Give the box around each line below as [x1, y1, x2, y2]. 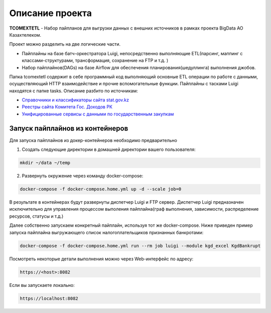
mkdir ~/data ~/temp [20, 160, 70, 166]
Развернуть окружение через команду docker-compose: [22, 173, 144, 179]
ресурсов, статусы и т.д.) [9, 213, 64, 219]
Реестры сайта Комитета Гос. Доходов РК [22, 104, 113, 110]
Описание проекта [9, 8, 92, 19]
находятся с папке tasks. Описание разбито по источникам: [9, 88, 138, 94]
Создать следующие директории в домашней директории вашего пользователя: [22, 146, 196, 152]
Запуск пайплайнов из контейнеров [9, 124, 128, 132]
